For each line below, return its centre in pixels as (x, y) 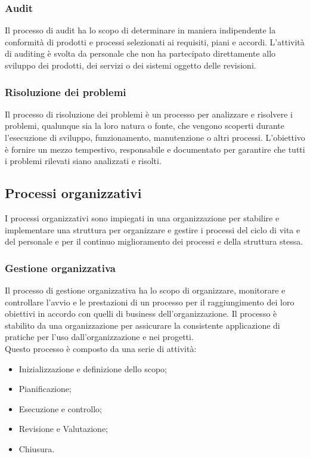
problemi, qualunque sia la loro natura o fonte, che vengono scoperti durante (145, 126)
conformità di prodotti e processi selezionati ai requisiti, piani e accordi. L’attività (155, 41)
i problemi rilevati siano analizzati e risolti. (83, 161)
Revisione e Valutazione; (63, 429)
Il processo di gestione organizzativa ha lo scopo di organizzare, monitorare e (145, 290)
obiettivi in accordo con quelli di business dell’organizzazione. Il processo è (141, 314)
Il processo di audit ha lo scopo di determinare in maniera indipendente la (140, 30)
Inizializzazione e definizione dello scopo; (93, 368)
